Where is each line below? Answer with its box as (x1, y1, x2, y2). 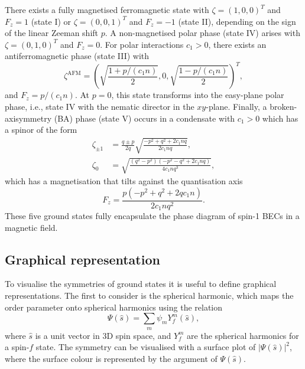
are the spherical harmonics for (187, 329, 299, 341)
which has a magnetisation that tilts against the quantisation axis (5, 175, 243, 187)
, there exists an (208, 38, 267, 50)
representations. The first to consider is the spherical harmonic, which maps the (5, 289, 294, 302)
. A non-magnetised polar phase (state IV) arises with (105, 27, 300, 39)
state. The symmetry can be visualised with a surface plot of (35, 341, 256, 353)
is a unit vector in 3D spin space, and (35, 329, 171, 341)
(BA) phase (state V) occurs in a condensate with (54, 112, 235, 124)
